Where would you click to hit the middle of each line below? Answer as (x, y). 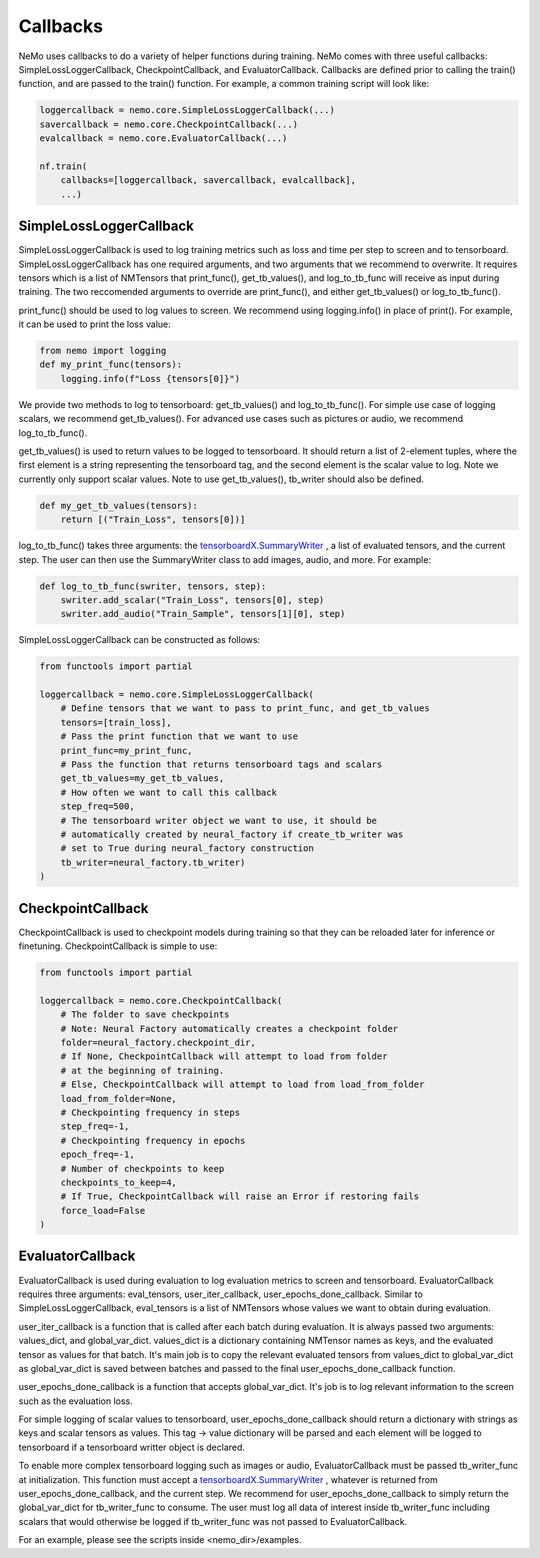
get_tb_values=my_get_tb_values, (142, 778)
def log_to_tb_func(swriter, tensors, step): (153, 586)
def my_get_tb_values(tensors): (119, 505)
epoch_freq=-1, (97, 1154)
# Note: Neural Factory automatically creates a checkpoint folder (229, 1028)
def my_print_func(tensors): (111, 364)
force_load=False (103, 1210)
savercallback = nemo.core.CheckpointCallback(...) (169, 124)
